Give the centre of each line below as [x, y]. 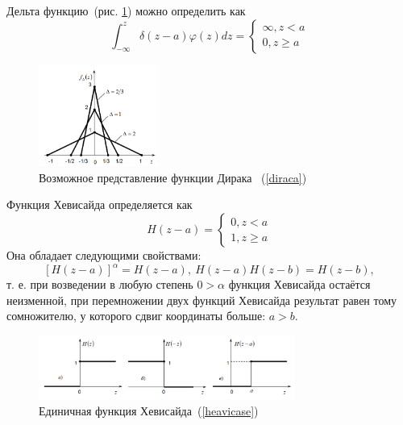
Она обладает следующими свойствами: [104, 255]
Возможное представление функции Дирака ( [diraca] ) [173, 177]
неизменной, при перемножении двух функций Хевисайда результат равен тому [202, 300]
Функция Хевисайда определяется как [100, 204]
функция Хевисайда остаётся [299, 284]
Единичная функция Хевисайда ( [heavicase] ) [149, 410]
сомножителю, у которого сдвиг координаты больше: [136, 316]
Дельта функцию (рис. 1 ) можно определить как [126, 10]
